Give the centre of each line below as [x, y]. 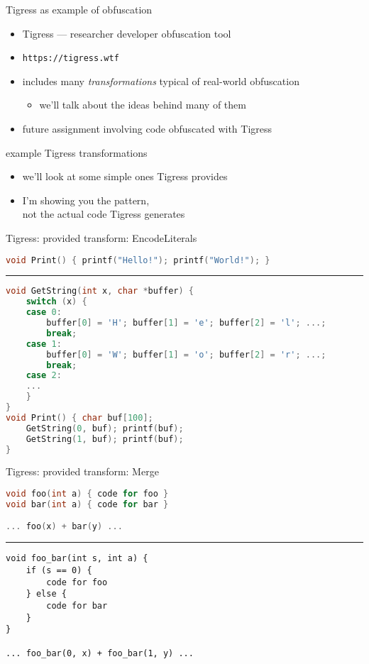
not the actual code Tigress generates [104, 214]
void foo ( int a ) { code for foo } [87, 494]
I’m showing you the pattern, [86, 200]
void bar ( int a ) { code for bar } [87, 504]
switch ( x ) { [56, 302]
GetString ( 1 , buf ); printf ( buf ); [105, 439]
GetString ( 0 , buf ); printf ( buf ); [105, 428]
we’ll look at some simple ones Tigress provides [125, 176]
